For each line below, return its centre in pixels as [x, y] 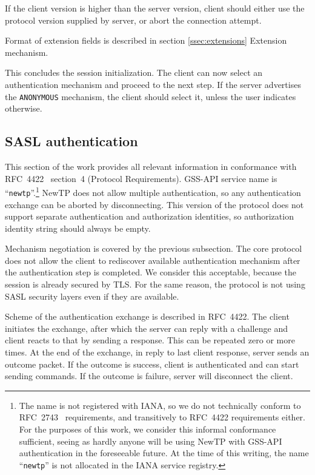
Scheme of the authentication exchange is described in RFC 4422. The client [147, 316]
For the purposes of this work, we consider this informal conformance [148, 429]
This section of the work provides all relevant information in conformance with [151, 167]
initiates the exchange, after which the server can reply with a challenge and [146, 328]
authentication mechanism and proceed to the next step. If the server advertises [153, 84]
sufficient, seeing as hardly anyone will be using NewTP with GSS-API [151, 441]
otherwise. [24, 108]
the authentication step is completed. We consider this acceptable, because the [151, 272]
